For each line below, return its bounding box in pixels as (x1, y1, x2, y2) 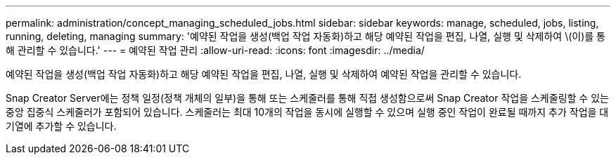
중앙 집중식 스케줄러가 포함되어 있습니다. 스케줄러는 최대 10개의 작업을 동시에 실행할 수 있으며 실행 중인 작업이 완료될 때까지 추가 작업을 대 (6, 106, 609, 118)
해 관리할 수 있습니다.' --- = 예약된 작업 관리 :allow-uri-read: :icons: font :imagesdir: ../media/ (6, 44, 425, 56)
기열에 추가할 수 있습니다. (6, 120, 117, 132)
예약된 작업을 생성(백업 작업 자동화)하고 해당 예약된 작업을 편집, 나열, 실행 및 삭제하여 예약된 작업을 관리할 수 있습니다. (6, 68, 522, 80)
